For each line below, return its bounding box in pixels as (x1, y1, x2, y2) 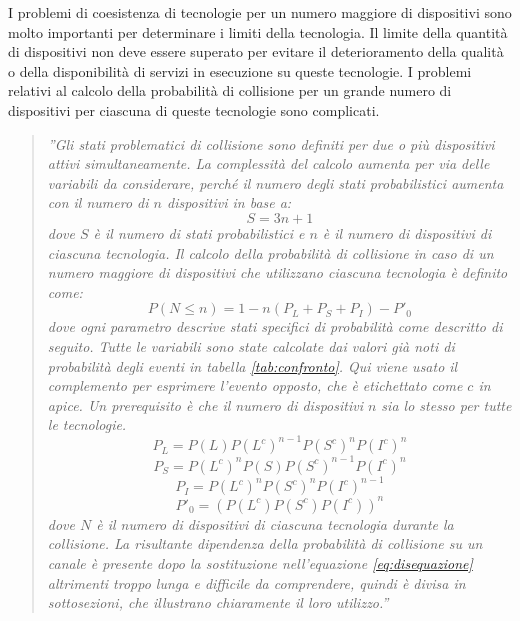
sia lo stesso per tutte (381, 394, 512, 415)
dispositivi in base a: (166, 192, 292, 213)
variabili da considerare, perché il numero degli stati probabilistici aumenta (47, 172, 504, 193)
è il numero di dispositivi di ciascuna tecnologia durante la (96, 513, 454, 534)
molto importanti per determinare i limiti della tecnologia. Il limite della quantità (8, 21, 508, 42)
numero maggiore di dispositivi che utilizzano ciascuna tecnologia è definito (47, 262, 508, 283)
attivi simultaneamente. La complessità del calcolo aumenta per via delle (47, 153, 490, 174)
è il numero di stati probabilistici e (93, 222, 305, 243)
